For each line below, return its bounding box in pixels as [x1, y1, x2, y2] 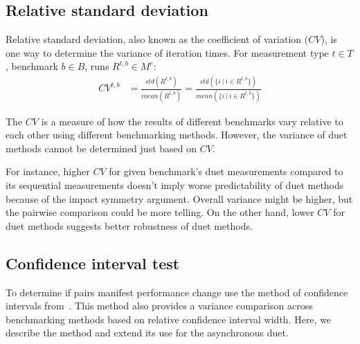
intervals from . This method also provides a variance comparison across [6, 298, 313, 313]
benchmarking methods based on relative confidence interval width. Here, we [6, 311, 332, 326]
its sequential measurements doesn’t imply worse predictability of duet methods [6, 178, 344, 192]
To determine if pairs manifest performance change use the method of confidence [6, 284, 348, 299]
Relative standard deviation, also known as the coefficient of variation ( [6, 32, 309, 46]
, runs [84, 59, 109, 73]
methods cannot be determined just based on [6, 141, 197, 155]
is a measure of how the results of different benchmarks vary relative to [41, 114, 343, 128]
